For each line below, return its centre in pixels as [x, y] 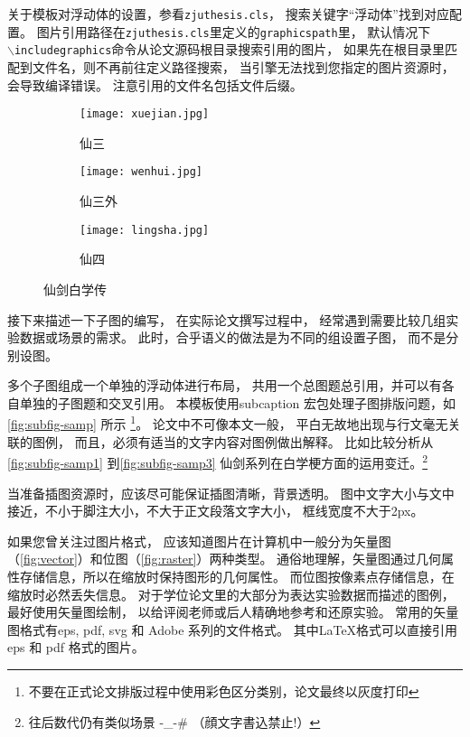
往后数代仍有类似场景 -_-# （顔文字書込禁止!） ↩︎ [174, 721]
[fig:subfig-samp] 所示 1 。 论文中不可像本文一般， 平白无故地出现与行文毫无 [228, 423]
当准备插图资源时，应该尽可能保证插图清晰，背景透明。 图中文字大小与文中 [231, 493]
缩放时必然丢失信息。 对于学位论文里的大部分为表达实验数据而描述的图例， [231, 594]
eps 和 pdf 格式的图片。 [76, 647]
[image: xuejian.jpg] [145, 114]
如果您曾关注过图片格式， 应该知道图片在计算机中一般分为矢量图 [199, 541]
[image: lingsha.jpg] [145, 230]
